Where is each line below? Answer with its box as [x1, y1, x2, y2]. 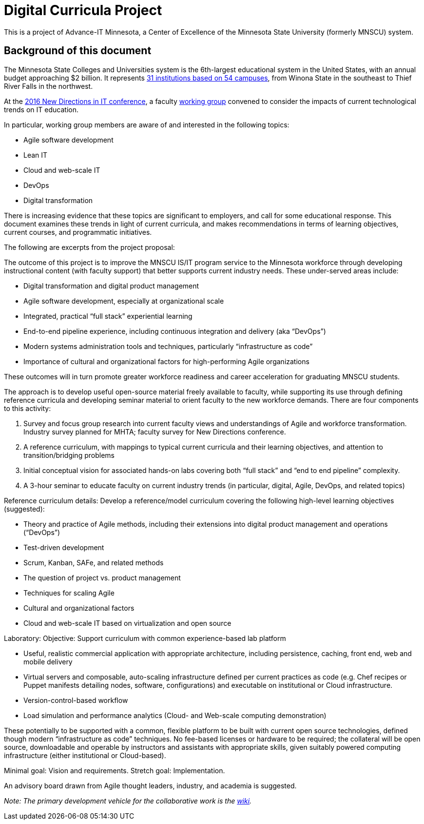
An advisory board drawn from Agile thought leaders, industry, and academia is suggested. [4, 781, 297, 790]
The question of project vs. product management [23, 573, 181, 582]
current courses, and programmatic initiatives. [4, 227, 152, 236]
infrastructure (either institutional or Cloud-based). [4, 751, 166, 760]
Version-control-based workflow [23, 696, 128, 704]
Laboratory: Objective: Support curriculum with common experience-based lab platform [4, 634, 286, 642]
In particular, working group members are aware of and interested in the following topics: [4, 120, 289, 129]
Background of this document [4, 44, 152, 57]
